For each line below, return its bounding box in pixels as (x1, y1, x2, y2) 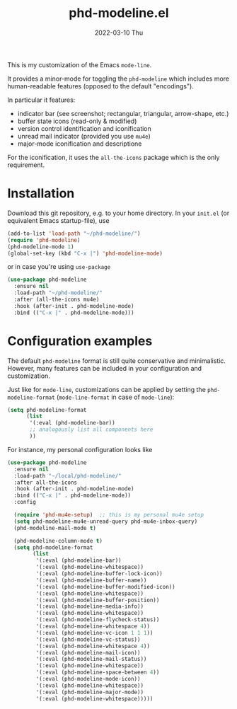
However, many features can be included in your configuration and (7, 364, 202, 372)
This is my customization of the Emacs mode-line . (7, 60, 152, 69)
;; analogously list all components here (29, 426, 154, 433)
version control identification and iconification (17, 124, 152, 132)
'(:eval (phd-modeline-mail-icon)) (35, 649, 141, 656)
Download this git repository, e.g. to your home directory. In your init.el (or (7, 209, 230, 217)
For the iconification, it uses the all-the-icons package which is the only (7, 153, 220, 161)
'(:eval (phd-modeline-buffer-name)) (35, 577, 147, 584)
